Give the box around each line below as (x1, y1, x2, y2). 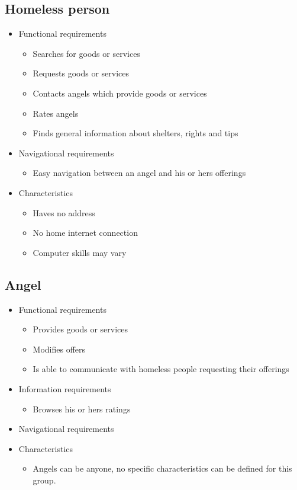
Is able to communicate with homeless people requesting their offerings (33, 363, 289, 375)
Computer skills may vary (33, 246, 127, 258)
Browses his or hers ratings (33, 402, 131, 415)
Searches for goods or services (33, 47, 140, 59)
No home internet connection (33, 226, 138, 239)
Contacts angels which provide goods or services (33, 87, 207, 99)
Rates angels (33, 107, 79, 119)
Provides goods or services (33, 323, 128, 335)
